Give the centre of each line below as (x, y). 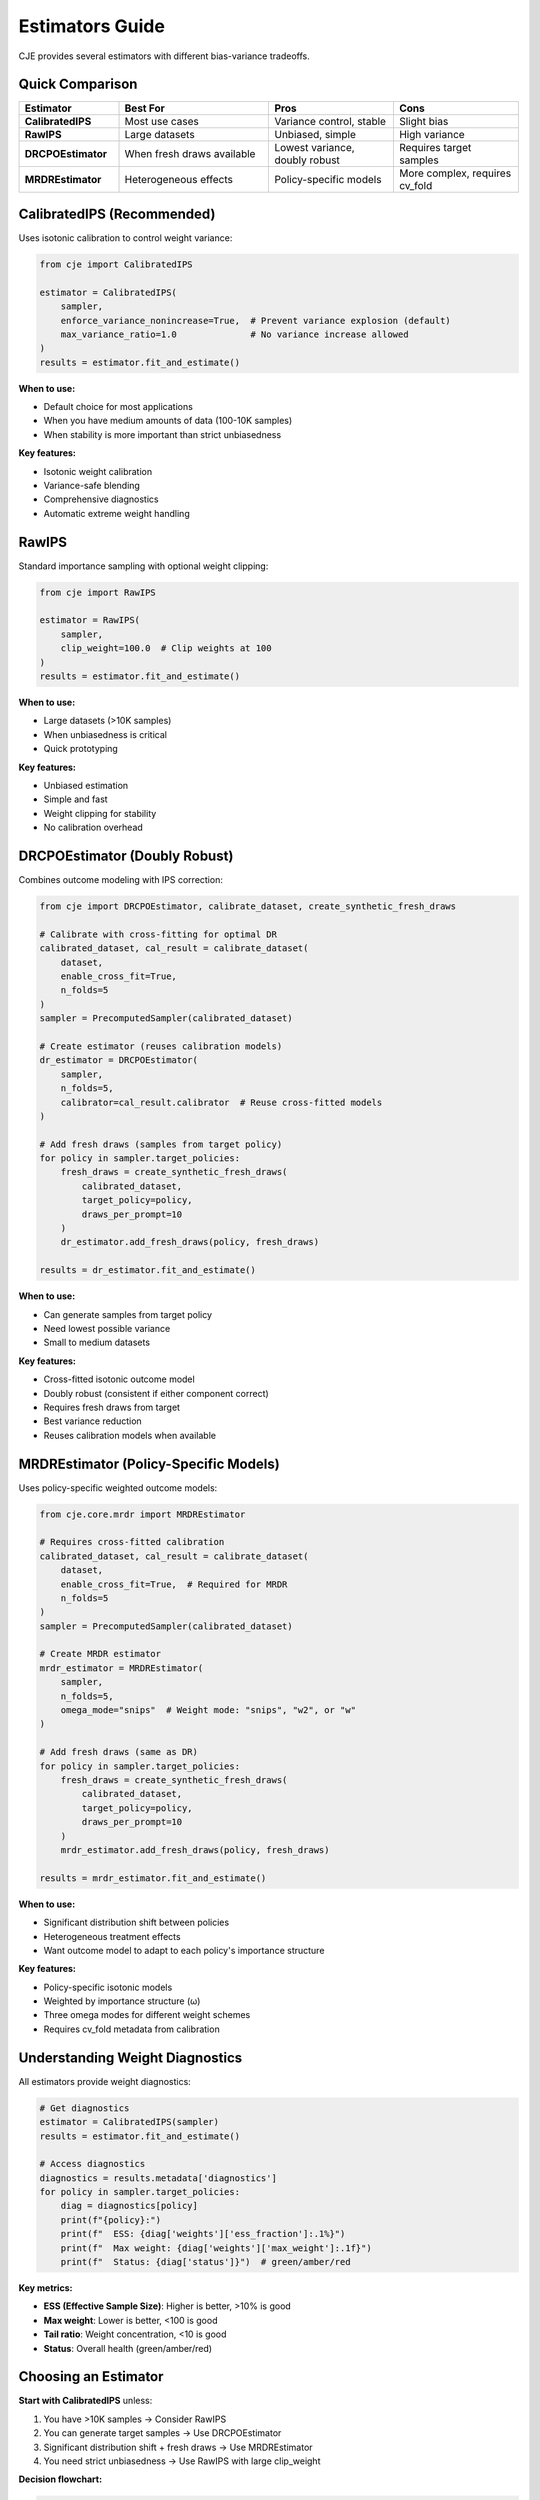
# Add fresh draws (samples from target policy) (161, 1144)
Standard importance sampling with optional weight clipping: (143, 566)
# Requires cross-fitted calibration (132, 1542)
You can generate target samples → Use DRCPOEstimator (162, 2433)
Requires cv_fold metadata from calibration (131, 2029)
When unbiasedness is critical (105, 734)
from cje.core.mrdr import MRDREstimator (142, 1514)
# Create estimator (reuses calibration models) (161, 1046)
